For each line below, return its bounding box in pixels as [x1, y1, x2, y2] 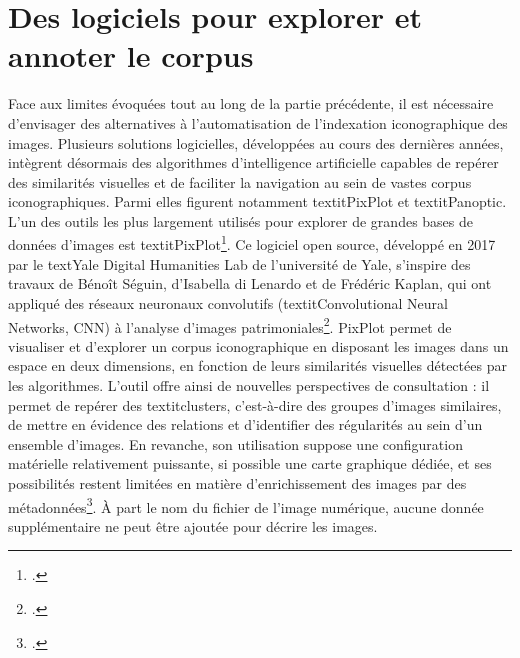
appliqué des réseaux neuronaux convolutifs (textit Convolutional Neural [8, 292, 448, 313]
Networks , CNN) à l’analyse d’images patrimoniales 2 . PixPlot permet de [8, 313, 452, 337]
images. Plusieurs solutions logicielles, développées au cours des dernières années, [8, 132, 504, 153]
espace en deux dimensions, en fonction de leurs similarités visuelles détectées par [8, 355, 507, 376]
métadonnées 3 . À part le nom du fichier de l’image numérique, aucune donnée [8, 493, 484, 517]
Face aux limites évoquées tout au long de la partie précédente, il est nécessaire [8, 93, 494, 114]
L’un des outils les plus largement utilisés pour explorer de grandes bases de [8, 210, 474, 231]
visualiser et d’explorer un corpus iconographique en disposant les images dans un [8, 335, 509, 356]
